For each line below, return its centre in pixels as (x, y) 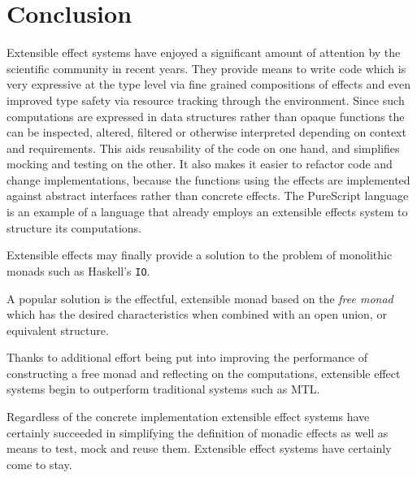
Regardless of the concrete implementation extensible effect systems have (188, 417)
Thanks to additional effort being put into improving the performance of (187, 357)
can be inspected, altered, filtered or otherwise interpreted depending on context (206, 132)
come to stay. (39, 464)
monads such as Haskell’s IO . (78, 270)
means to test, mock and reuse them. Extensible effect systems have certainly (199, 448)
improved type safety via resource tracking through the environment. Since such (206, 100)
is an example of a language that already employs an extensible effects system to (207, 212)
